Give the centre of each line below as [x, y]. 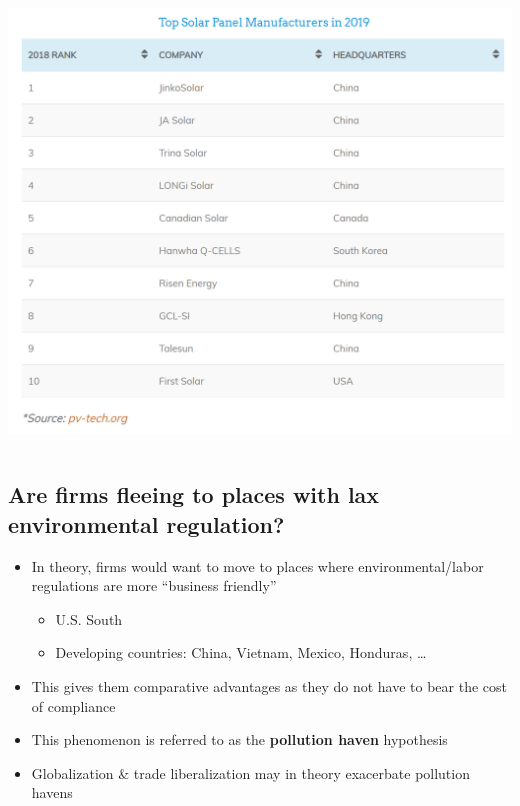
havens [52, 792]
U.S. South [89, 618]
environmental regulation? [146, 523]
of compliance [73, 705]
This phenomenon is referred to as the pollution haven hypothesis [239, 739]
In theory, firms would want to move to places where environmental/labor [257, 565]
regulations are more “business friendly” [154, 585]
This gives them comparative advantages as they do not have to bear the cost [269, 685]
